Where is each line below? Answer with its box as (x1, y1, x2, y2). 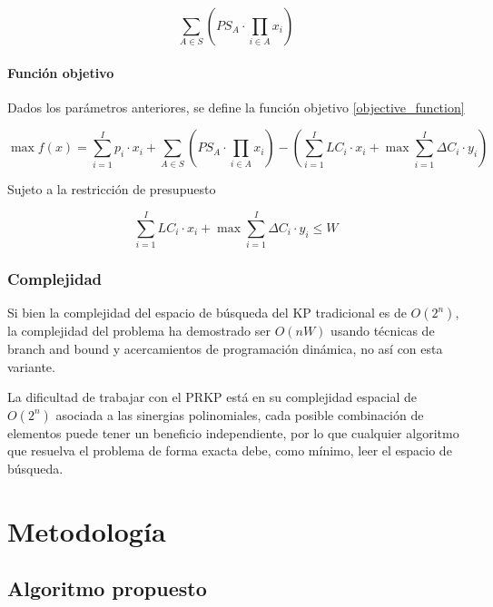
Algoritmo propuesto (7, 574, 207, 602)
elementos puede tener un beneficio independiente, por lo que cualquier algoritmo (7, 423, 459, 442)
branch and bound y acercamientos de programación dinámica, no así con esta (7, 338, 443, 357)
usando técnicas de (330, 321, 435, 340)
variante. (7, 357, 55, 376)
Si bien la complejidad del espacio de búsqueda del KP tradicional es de (7, 303, 407, 322)
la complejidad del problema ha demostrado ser (7, 321, 271, 340)
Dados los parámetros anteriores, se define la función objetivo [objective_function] (7, 97, 465, 116)
